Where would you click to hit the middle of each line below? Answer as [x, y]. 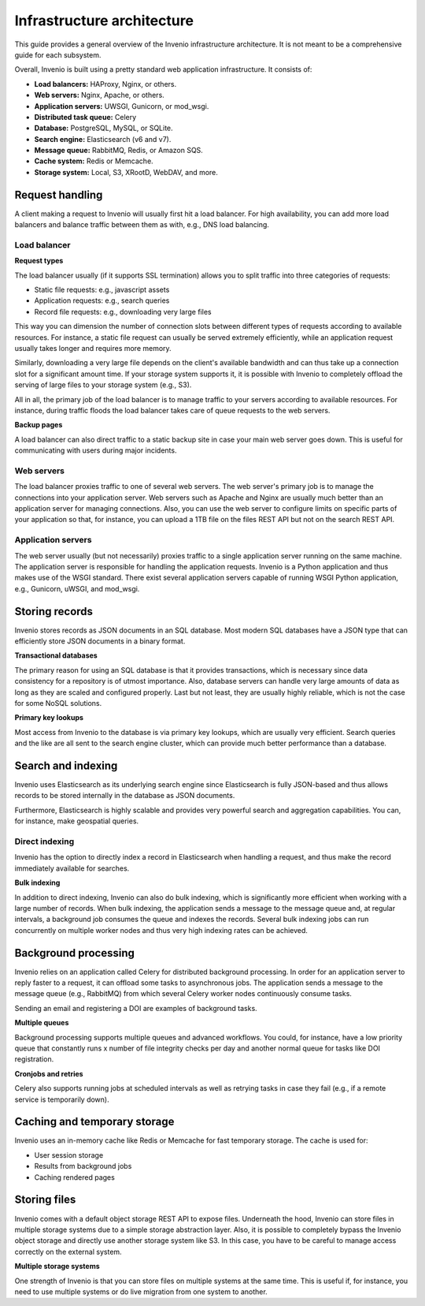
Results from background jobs [83, 1166]
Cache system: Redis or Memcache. [94, 161]
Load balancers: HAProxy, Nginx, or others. [105, 84]
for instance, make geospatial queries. [77, 821]
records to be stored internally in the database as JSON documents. [125, 796]
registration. [34, 1059]
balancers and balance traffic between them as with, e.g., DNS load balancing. [142, 225]
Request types [39, 261]
